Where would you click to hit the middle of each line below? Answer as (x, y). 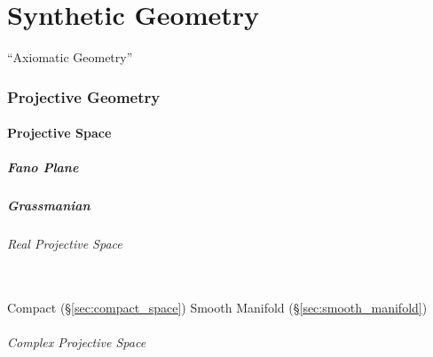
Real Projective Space (65, 244)
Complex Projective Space (77, 342)
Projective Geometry (84, 96)
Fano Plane (43, 167)
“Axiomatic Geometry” (70, 57)
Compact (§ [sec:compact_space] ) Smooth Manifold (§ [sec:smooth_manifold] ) (217, 308)
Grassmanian (49, 206)
